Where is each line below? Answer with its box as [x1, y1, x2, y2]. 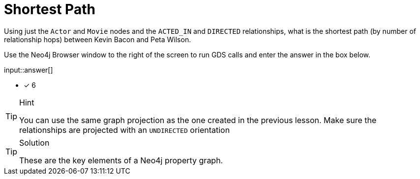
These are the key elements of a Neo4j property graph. [19, 155, 223, 165]
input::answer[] [4, 65, 53, 74]
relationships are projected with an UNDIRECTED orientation [19, 125, 230, 135]
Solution [19, 137, 50, 148]
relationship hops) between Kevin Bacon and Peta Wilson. [4, 35, 191, 44]
